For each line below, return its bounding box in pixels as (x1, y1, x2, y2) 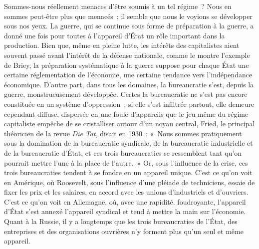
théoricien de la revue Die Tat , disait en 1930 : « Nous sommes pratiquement (4, 128, 242, 138)
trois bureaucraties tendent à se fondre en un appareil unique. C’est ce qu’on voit (4, 167, 253, 178)
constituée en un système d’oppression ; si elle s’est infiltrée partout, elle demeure (4, 98, 255, 109)
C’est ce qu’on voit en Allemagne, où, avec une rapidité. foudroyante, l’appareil (4, 196, 246, 207)
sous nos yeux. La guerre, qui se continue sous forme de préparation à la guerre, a (4, 20, 254, 31)
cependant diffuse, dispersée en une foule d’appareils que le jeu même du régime (4, 108, 249, 119)
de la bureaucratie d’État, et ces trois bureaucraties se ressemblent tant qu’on (4, 147, 242, 158)
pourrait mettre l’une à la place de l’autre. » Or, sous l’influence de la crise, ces (4, 157, 248, 168)
